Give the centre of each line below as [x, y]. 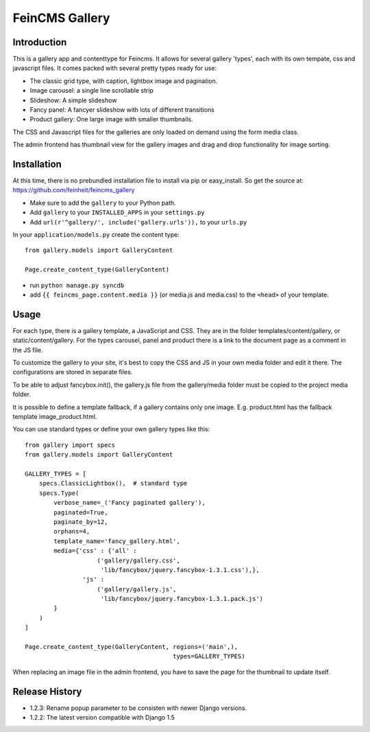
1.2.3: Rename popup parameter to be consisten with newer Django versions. [138, 708]
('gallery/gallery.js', [137, 589]
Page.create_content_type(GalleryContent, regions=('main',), [132, 647]
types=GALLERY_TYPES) [209, 656]
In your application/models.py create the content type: [96, 235]
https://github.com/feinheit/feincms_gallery [74, 190]
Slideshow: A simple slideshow [73, 100]
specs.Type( [59, 493]
